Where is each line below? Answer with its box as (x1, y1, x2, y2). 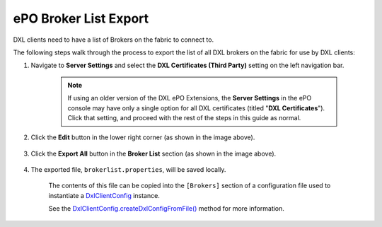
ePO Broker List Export (13, 11, 149, 26)
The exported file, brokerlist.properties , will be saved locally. (30, 165, 226, 174)
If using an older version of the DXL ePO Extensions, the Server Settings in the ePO (67, 94, 312, 103)
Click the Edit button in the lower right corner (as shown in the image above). (30, 133, 255, 141)
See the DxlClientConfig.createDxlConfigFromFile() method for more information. (48, 204, 284, 213)
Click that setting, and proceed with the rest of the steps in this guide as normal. (67, 113, 301, 122)
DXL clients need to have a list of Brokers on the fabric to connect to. (13, 35, 214, 44)
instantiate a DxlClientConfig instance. (48, 191, 161, 199)
